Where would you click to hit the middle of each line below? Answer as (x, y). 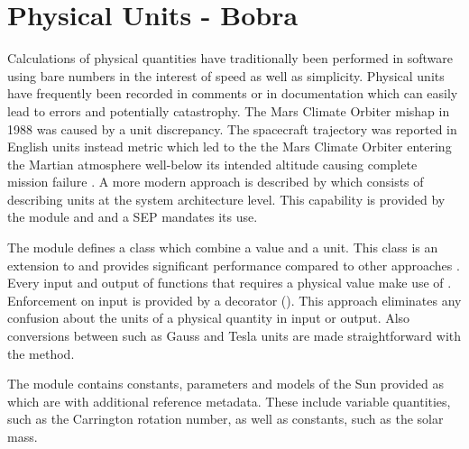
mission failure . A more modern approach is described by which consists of (216, 182)
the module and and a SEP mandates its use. (133, 217)
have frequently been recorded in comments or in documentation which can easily (233, 93)
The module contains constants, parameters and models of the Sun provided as (225, 384)
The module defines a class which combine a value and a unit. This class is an (223, 247)
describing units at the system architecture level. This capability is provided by (226, 199)
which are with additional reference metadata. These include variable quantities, (229, 401)
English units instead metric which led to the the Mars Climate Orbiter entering (230, 147)
